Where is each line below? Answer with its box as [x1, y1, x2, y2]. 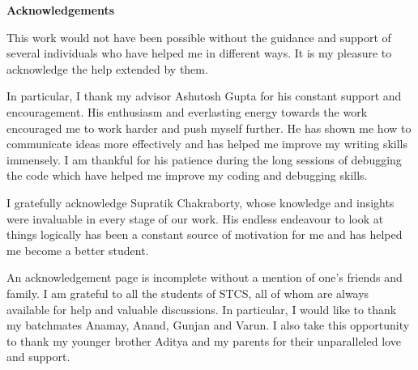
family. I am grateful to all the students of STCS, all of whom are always [6, 284, 369, 301]
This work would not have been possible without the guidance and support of [6, 28, 391, 45]
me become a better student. [6, 241, 149, 258]
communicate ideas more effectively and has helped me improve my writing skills [6, 135, 408, 152]
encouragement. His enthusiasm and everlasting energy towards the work [6, 103, 368, 120]
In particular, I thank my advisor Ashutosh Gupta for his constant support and [6, 87, 402, 104]
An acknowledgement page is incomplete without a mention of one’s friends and [6, 269, 403, 286]
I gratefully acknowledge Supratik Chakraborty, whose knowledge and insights [6, 194, 395, 211]
